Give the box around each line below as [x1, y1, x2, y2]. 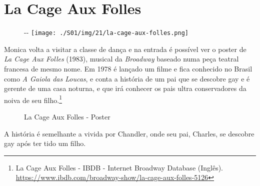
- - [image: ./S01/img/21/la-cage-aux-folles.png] [24, 27, 189, 37]
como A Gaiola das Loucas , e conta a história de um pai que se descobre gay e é [4, 73, 250, 83]
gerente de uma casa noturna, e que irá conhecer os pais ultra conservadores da [4, 83, 246, 93]
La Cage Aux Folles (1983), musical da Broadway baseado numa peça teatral [4, 53, 239, 64]
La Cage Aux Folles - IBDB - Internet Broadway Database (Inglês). [15, 162, 223, 172]
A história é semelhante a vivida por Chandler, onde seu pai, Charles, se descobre [4, 128, 254, 138]
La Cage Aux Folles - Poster [24, 111, 110, 121]
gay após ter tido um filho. [4, 138, 86, 148]
